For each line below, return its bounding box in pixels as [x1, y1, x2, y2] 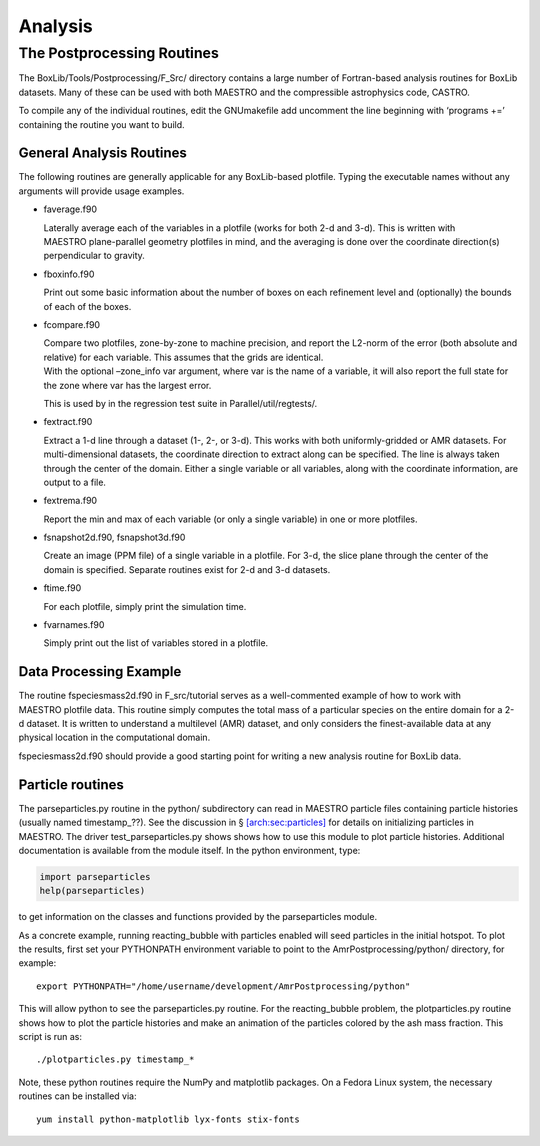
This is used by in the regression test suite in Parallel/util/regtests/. [43, 397, 318, 409]
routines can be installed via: [18, 1090, 137, 1102]
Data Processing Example [18, 663, 182, 680]
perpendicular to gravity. [43, 250, 145, 262]
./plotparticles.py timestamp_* [36, 1054, 195, 1065]
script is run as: [18, 1031, 83, 1043]
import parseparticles [39, 871, 151, 882]
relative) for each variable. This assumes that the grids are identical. [43, 351, 324, 363]
